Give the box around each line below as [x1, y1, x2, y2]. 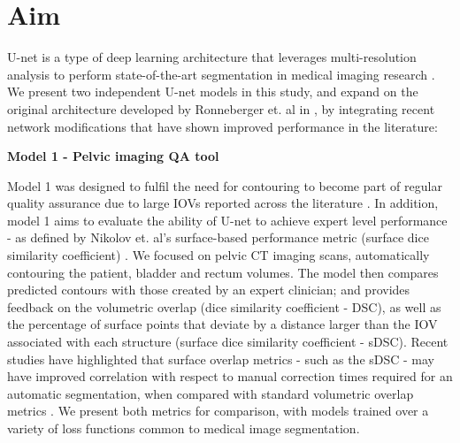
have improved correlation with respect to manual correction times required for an [7, 367, 453, 386]
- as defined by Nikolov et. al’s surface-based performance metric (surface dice [7, 228, 429, 247]
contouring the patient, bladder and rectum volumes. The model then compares [7, 263, 439, 281]
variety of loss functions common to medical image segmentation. [7, 419, 360, 437]
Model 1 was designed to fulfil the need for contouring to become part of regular [7, 176, 442, 195]
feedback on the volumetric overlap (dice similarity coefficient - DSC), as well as [7, 297, 441, 316]
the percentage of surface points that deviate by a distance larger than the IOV [7, 315, 438, 333]
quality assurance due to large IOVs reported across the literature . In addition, [7, 194, 439, 212]
